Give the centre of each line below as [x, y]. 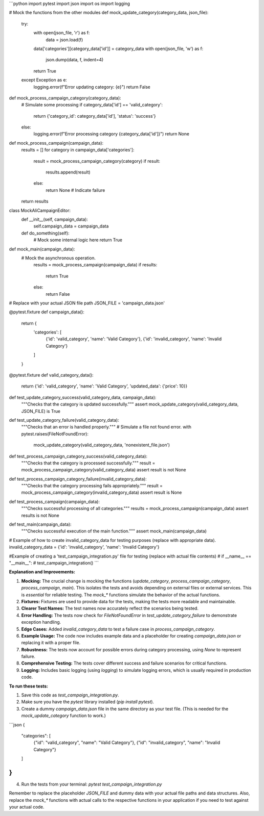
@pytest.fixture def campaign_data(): [47, 312]
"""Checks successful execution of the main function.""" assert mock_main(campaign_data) [114, 531]
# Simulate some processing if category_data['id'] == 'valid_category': [92, 105]
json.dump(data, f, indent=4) [75, 60]
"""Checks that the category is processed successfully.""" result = [88, 463]
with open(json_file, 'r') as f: [62, 33]
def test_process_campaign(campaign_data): [55, 501]
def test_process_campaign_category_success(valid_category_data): [78, 456]
